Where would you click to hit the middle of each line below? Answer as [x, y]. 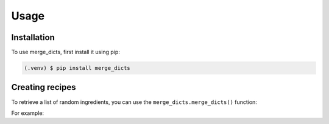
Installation [33, 37]
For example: [28, 113]
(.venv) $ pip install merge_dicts [77, 68]
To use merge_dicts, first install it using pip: [65, 52]
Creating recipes [44, 87]
